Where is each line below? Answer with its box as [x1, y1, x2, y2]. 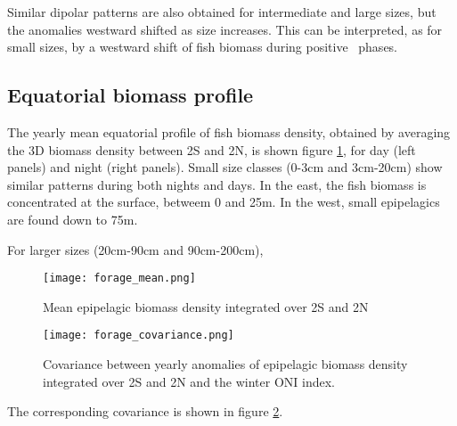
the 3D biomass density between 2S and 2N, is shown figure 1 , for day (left [7, 140, 416, 159]
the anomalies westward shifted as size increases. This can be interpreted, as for [7, 20, 443, 38]
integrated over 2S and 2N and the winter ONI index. [43, 372, 335, 390]
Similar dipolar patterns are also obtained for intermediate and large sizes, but [7, 3, 437, 20]
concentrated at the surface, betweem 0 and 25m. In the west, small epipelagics [7, 193, 440, 211]
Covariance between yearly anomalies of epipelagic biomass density [43, 355, 408, 373]
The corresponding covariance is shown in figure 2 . [7, 402, 283, 421]
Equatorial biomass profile [7, 81, 254, 109]
